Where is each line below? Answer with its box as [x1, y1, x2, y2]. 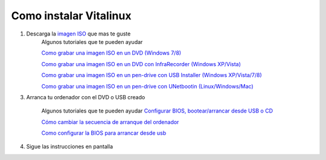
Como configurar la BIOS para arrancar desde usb [41, 129, 167, 137]
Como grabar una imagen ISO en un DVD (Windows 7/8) [41, 49, 181, 57]
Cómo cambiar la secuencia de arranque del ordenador [41, 118, 179, 126]
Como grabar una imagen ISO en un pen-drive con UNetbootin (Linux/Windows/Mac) [41, 82, 254, 90]
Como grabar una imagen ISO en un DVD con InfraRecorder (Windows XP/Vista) [41, 60, 241, 67]
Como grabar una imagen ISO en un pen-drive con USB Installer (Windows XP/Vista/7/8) [41, 72, 262, 79]
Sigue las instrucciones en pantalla [26, 143, 113, 150]
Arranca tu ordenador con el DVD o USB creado [26, 93, 145, 100]
